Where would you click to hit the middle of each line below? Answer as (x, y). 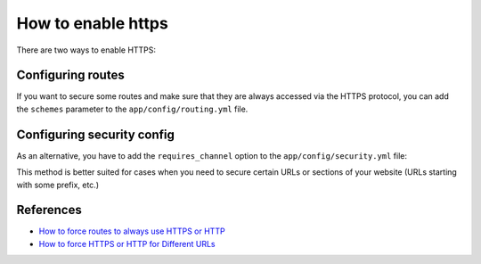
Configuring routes (70, 75)
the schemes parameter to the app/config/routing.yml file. (132, 109)
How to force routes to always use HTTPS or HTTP (132, 231)
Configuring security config (96, 134)
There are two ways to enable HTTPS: (86, 50)
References (49, 210)
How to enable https (92, 23)
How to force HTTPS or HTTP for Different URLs (127, 243)
